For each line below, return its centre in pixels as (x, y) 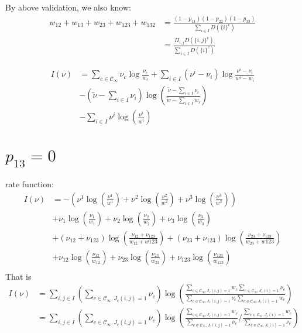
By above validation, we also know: (68, 7)
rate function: (30, 184)
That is (18, 276)
